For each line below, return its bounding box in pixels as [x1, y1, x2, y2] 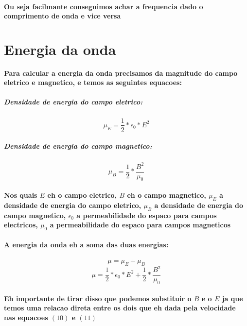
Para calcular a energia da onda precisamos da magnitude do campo [4, 68, 238, 78]
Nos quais [4, 190, 37, 200]
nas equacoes [4, 312, 48, 322]
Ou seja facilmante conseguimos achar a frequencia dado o [4, 1, 203, 11]
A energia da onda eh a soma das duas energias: [4, 239, 169, 249]
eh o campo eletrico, [47, 190, 117, 200]
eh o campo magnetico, [127, 190, 206, 200]
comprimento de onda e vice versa [4, 11, 121, 21]
